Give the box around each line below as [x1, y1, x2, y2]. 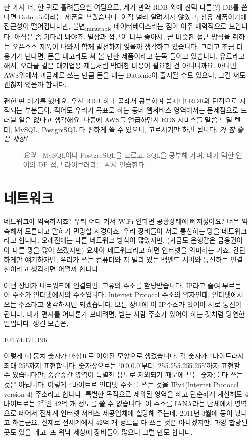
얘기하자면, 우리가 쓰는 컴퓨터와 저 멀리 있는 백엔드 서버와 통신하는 [25, 254, 228, 264]
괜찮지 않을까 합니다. [4, 79, 67, 89]
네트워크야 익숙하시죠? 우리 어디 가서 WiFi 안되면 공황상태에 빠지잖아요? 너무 [4, 216, 239, 226]
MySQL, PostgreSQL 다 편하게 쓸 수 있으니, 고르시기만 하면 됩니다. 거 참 [14, 124, 235, 134]
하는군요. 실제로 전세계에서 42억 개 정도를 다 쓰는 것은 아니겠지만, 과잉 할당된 [12, 417, 248, 427]
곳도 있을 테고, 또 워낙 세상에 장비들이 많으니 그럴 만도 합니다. [4, 427, 193, 437]
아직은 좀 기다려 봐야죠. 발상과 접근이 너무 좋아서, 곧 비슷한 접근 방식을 [14, 32, 230, 42]
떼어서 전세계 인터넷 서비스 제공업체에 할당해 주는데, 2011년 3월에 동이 [18, 407, 233, 418]
